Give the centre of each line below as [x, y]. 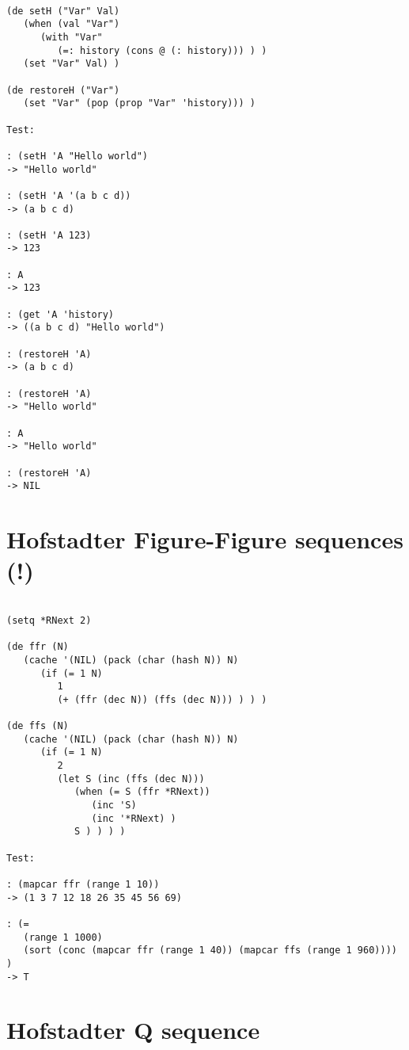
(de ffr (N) [38, 647]
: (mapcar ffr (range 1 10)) [83, 885]
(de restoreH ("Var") [63, 90]
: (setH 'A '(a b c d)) [69, 195]
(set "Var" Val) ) [72, 64]
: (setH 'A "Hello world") [77, 156]
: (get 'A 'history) [61, 314]
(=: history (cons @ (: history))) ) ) [162, 50]
